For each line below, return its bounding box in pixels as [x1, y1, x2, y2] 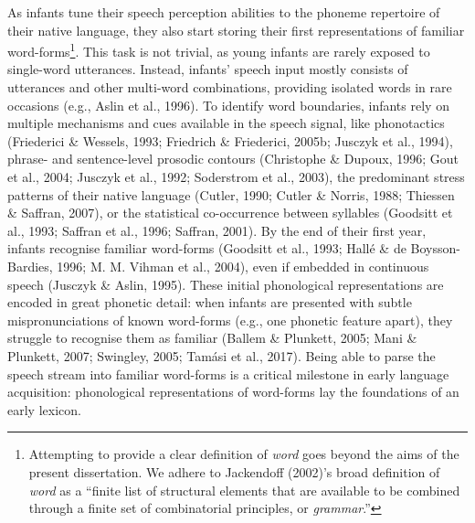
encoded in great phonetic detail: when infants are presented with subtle [7, 293, 412, 312]
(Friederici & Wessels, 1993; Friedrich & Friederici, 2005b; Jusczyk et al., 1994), [7, 131, 453, 150]
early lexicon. [7, 400, 81, 419]
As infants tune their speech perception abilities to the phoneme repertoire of [7, 3, 440, 21]
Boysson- [410, 239, 460, 258]
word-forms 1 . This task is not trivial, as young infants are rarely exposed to [7, 39, 430, 60]
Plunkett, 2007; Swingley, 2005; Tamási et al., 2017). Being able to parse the [7, 346, 436, 365]
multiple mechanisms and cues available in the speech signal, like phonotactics [7, 113, 445, 133]
